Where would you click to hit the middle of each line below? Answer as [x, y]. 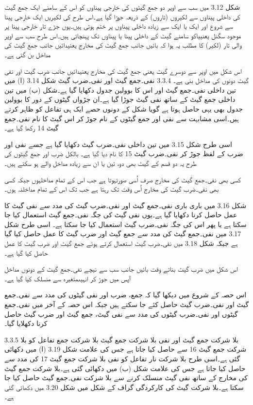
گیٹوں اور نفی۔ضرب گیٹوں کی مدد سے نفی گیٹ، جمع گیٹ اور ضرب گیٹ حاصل [121, 314]
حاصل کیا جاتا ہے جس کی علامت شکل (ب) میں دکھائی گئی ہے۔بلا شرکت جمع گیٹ [125, 368]
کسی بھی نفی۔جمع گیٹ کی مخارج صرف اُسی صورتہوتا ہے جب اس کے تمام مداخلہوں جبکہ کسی [123, 179]
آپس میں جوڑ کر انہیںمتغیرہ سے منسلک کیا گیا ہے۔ [67, 278]
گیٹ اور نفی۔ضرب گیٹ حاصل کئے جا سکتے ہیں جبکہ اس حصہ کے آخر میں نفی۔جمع [127, 304]
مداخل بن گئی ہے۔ [28, 54]
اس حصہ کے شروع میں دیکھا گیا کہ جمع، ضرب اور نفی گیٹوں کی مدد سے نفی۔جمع [126, 295]
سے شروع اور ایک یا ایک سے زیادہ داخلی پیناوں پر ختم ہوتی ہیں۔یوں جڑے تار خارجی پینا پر [119, 26]
